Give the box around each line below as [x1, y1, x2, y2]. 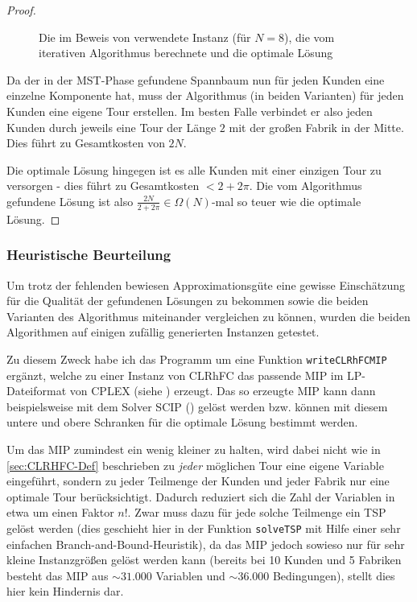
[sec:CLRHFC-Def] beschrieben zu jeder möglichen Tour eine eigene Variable [6, 456, 384, 473]
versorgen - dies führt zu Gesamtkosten [6, 177, 200, 194]
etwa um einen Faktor [6, 504, 114, 521]
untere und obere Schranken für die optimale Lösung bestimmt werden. [6, 414, 358, 431]
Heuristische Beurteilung [6, 245, 171, 265]
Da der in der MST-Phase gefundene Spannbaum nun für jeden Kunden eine [6, 71, 385, 88]
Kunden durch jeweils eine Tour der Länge [6, 118, 217, 135]
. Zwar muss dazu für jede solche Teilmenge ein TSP [127, 504, 386, 521]
